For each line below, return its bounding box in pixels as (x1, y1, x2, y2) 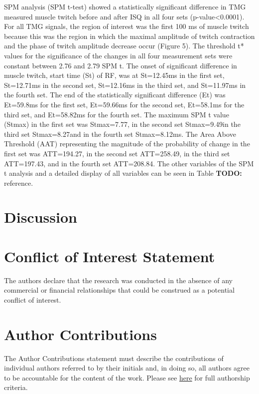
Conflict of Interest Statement (4, 246, 215, 266)
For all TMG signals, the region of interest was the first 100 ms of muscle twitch (4, 21, 249, 31)
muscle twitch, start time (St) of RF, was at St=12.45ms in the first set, (4, 70, 225, 80)
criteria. (4, 382, 28, 393)
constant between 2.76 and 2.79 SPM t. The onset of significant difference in (4, 60, 237, 70)
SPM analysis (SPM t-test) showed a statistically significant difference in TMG (4, 1, 246, 11)
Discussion (4, 207, 77, 227)
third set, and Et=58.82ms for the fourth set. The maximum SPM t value (4, 109, 229, 119)
